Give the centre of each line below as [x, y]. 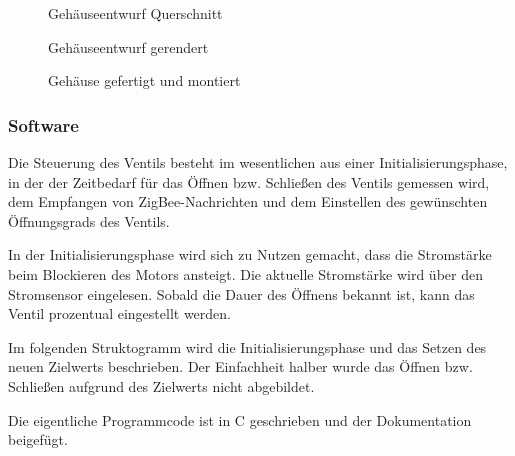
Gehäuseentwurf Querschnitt [135, 13]
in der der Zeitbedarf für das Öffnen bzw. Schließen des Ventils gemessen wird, [249, 181]
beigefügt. [38, 439]
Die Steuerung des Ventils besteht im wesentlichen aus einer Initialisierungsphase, [258, 162]
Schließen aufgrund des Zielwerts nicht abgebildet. [161, 385]
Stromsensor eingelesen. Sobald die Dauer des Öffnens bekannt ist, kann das [241, 293]
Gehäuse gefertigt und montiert [144, 80]
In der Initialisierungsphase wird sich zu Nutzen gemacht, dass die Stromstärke [250, 254]
